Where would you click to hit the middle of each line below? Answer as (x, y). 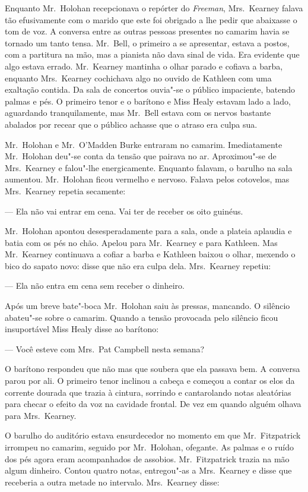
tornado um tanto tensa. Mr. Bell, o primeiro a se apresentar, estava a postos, (147, 42)
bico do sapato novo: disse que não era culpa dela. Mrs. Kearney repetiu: (138, 265)
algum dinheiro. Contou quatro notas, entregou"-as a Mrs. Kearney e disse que (148, 470)
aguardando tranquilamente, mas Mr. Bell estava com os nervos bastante (138, 113)
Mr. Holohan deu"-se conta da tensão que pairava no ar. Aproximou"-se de (141, 156)
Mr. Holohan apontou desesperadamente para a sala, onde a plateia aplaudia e (148, 231)
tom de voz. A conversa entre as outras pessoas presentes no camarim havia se (147, 31)
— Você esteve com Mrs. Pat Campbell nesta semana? (105, 348)
